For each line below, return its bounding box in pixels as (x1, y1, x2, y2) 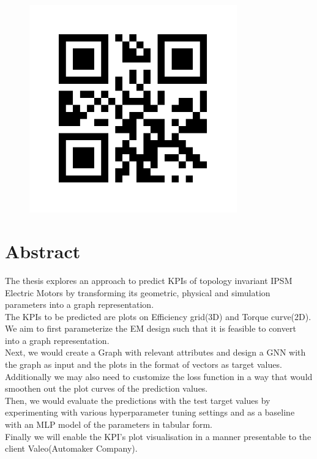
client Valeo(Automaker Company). (5, 442, 138, 455)
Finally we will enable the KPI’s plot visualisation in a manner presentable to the (5, 430, 311, 442)
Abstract (5, 238, 81, 263)
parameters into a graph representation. (5, 298, 154, 311)
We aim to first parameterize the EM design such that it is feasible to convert (5, 322, 296, 335)
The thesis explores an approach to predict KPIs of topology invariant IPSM (5, 274, 293, 286)
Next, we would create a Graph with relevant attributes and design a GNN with (5, 346, 306, 359)
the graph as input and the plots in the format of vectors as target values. (5, 358, 282, 371)
